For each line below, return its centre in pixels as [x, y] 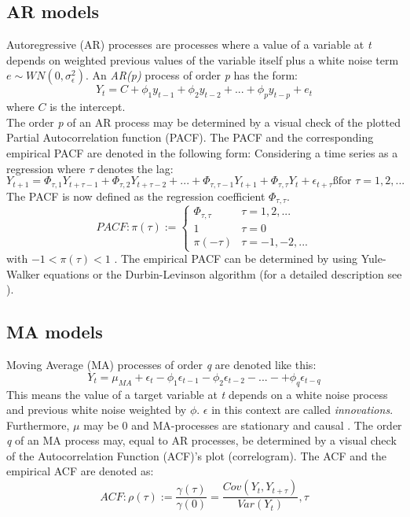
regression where [46, 168]
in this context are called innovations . [302, 410]
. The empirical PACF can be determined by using [236, 258]
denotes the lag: [135, 168]
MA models [55, 332]
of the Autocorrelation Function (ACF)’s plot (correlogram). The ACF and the [196, 455]
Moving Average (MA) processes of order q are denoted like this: [161, 365]
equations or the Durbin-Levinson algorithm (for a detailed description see [223, 273]
